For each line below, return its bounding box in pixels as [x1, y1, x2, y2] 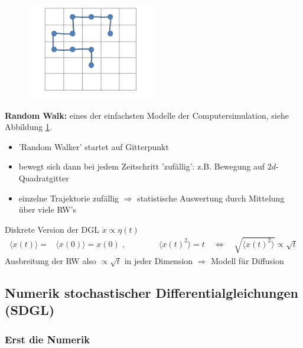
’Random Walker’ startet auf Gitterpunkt [18, 140, 169, 152]
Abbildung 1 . [5, 121, 52, 133]
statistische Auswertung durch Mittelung [137, 191, 285, 204]
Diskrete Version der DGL [5, 223, 100, 235]
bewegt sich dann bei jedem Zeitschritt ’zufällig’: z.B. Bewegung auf [18, 160, 265, 173]
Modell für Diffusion [211, 254, 284, 266]
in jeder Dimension [124, 254, 193, 266]
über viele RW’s [18, 203, 76, 216]
